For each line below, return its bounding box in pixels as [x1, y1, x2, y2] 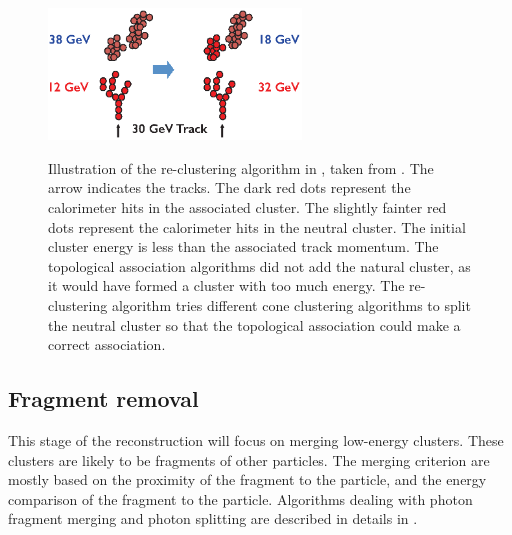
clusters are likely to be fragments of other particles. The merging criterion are [8, 449, 490, 470]
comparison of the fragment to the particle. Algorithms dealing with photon [8, 488, 473, 509]
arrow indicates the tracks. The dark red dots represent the [48, 177, 411, 198]
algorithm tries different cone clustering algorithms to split [111, 294, 471, 315]
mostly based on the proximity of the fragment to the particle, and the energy [8, 469, 487, 490]
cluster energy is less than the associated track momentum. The [48, 236, 439, 257]
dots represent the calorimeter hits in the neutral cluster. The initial [48, 216, 466, 237]
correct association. [48, 334, 166, 355]
